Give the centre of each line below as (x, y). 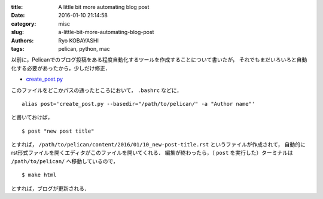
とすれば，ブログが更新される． (50, 188)
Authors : (22, 40)
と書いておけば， (32, 117)
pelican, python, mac (84, 48)
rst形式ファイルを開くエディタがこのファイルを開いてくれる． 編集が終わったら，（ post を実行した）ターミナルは (152, 153)
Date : (18, 16)
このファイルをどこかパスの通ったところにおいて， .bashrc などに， (97, 90)
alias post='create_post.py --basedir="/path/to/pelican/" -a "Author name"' (138, 104)
